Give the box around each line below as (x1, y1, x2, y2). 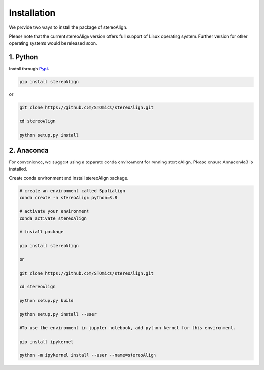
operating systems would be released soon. (9, 40, 97, 46)
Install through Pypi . (9, 66, 49, 72)
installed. (9, 166, 28, 172)
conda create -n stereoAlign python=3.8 (19, 195, 117, 201)
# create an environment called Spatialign (19, 188, 126, 194)
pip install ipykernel (19, 339, 74, 345)
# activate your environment (19, 208, 89, 214)
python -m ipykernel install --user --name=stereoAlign (19, 352, 156, 358)
